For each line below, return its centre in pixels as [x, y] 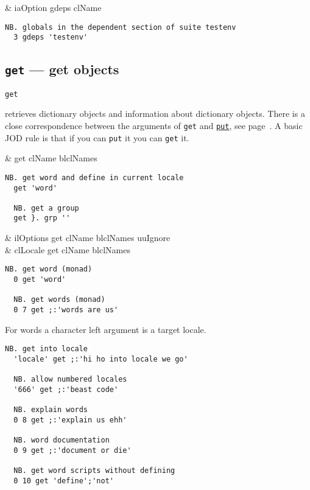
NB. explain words [51, 410]
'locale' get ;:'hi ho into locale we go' [101, 359]
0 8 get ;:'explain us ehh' [70, 420]
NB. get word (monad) [49, 269]
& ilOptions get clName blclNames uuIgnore [88, 238]
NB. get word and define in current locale [94, 177]
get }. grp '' [42, 218]
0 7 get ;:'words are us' [66, 310]
